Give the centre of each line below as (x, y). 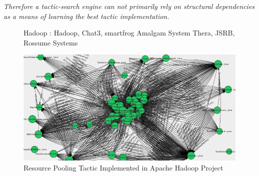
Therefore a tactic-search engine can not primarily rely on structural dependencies (129, 6)
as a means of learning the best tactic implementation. (86, 16)
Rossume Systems (51, 42)
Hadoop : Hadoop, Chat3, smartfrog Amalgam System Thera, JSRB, (129, 33)
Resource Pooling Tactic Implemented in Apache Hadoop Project (123, 167)
